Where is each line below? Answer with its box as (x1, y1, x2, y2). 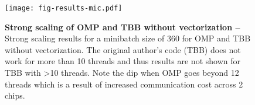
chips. (5, 89, 25, 101)
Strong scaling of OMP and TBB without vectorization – (5, 20, 240, 33)
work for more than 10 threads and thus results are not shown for (5, 55, 240, 67)
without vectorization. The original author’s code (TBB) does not (5, 43, 241, 55)
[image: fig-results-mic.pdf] (5, 4, 123, 12)
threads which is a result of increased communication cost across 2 (5, 78, 243, 90)
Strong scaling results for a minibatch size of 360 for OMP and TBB (5, 32, 251, 44)
